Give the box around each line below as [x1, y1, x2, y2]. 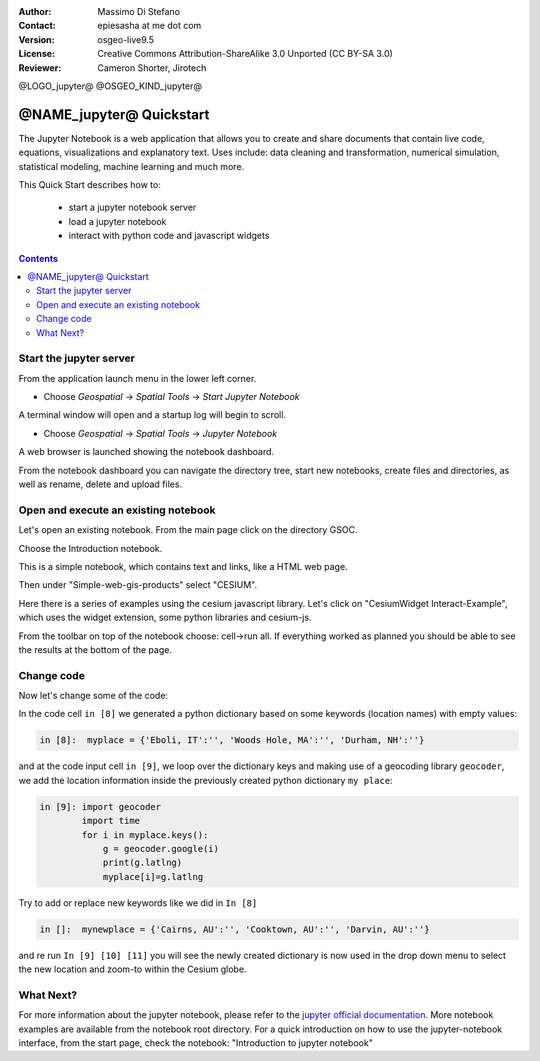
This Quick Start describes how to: [18, 179, 162, 191]
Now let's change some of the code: [18, 690, 169, 702]
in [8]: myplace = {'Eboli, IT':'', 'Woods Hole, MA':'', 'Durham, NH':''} [39, 735, 425, 746]
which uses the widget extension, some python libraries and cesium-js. [18, 611, 312, 624]
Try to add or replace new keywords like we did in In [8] [18, 896, 258, 909]
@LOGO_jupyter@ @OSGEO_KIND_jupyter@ [18, 80, 202, 92]
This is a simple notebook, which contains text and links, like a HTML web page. [18, 560, 349, 572]
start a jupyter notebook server [68, 201, 197, 214]
